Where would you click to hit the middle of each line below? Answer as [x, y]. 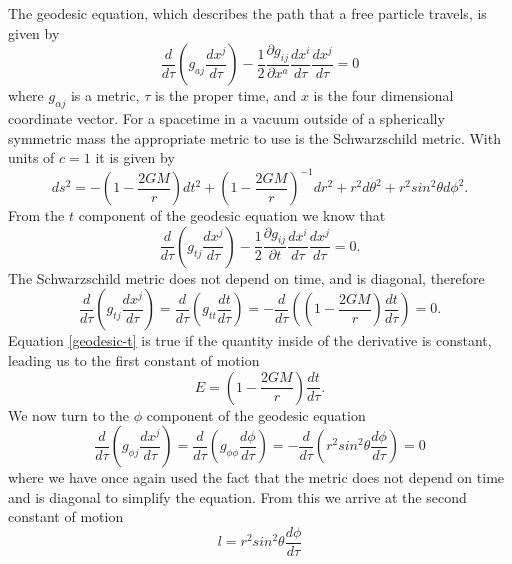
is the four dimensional [383, 95]
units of [31, 157]
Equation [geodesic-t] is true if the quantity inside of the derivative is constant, [250, 340]
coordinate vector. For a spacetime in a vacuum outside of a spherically [226, 117]
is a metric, [105, 95]
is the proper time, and [225, 95]
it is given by [135, 157]
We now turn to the [68, 414]
